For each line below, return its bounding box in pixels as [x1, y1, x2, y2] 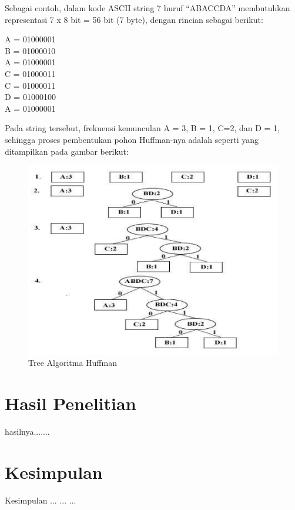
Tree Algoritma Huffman [28, 356, 117, 369]
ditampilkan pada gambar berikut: [5, 145, 129, 157]
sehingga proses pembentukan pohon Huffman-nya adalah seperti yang [5, 133, 259, 145]
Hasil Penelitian [5, 391, 136, 415]
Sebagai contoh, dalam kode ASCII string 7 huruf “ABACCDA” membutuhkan [5, 2, 290, 14]
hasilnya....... [5, 425, 50, 437]
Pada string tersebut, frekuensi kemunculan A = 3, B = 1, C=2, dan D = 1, [5, 122, 280, 134]
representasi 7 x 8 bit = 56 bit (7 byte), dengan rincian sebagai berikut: [5, 13, 263, 25]
